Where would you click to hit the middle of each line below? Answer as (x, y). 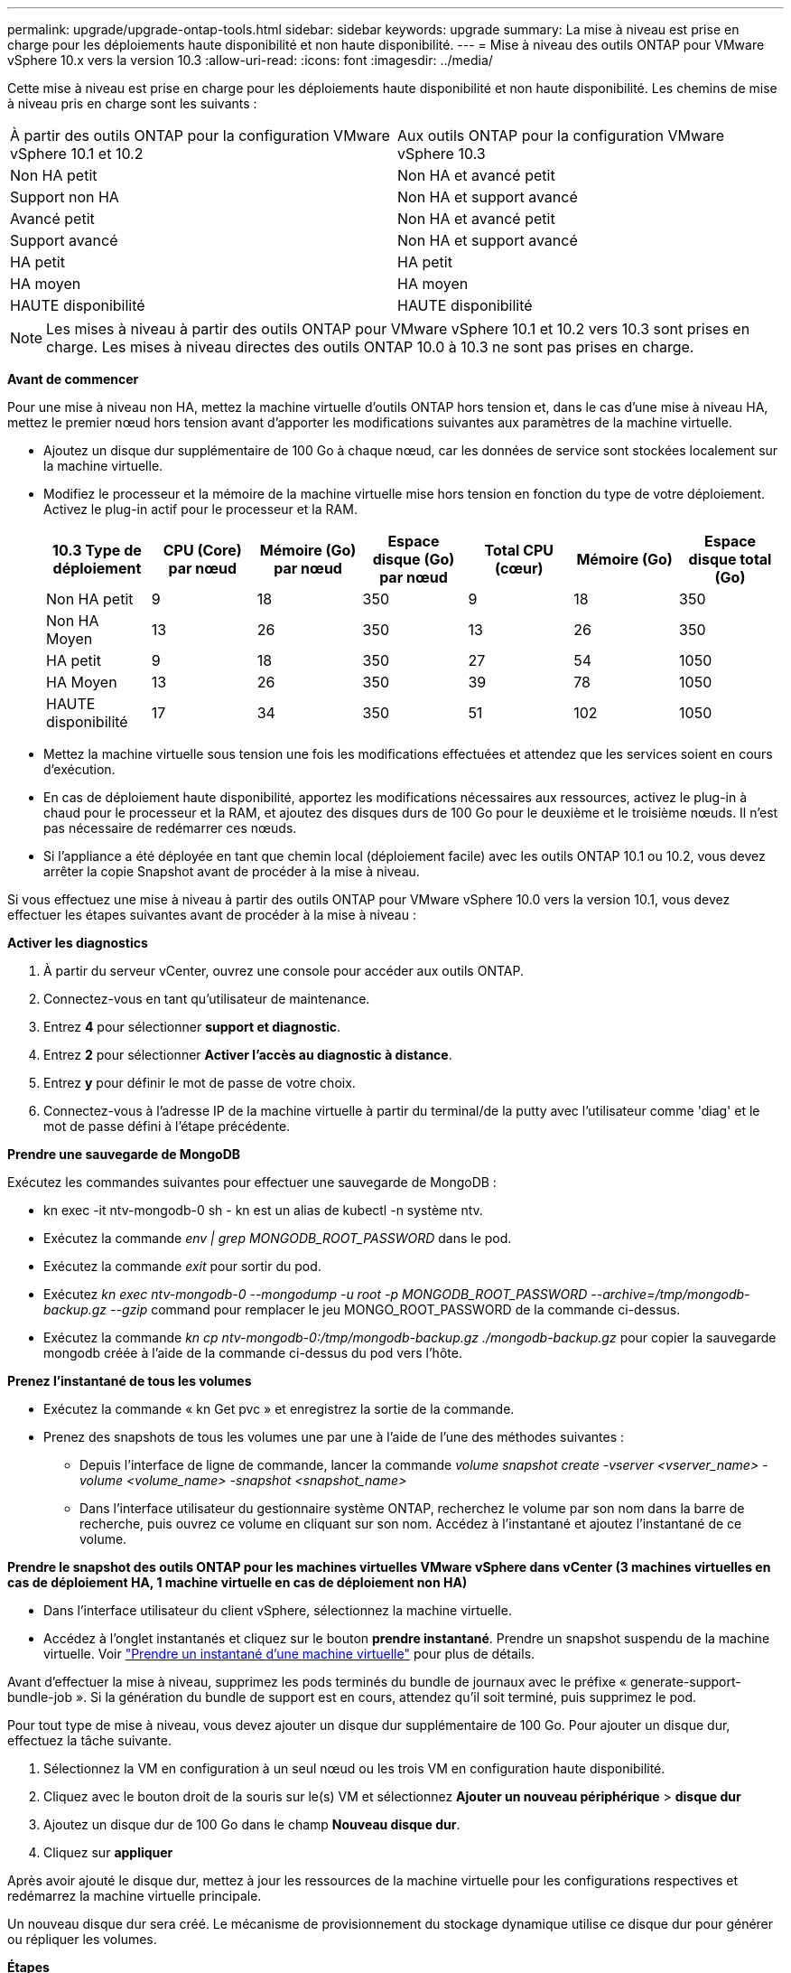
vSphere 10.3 (442, 154)
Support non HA (65, 197)
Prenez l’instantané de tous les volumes (130, 1381)
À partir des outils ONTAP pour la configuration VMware (200, 136)
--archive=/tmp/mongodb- (670, 1294)
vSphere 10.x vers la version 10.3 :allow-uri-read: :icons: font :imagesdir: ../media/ (250, 60)
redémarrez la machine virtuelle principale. (135, 1896)
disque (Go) (414, 559)
